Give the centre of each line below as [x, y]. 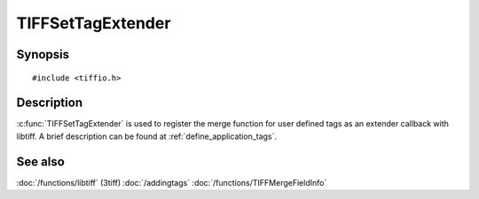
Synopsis [43, 54]
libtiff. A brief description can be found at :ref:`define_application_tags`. [147, 136]
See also [41, 161]
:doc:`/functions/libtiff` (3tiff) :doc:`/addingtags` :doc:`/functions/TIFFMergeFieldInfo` [172, 182]
